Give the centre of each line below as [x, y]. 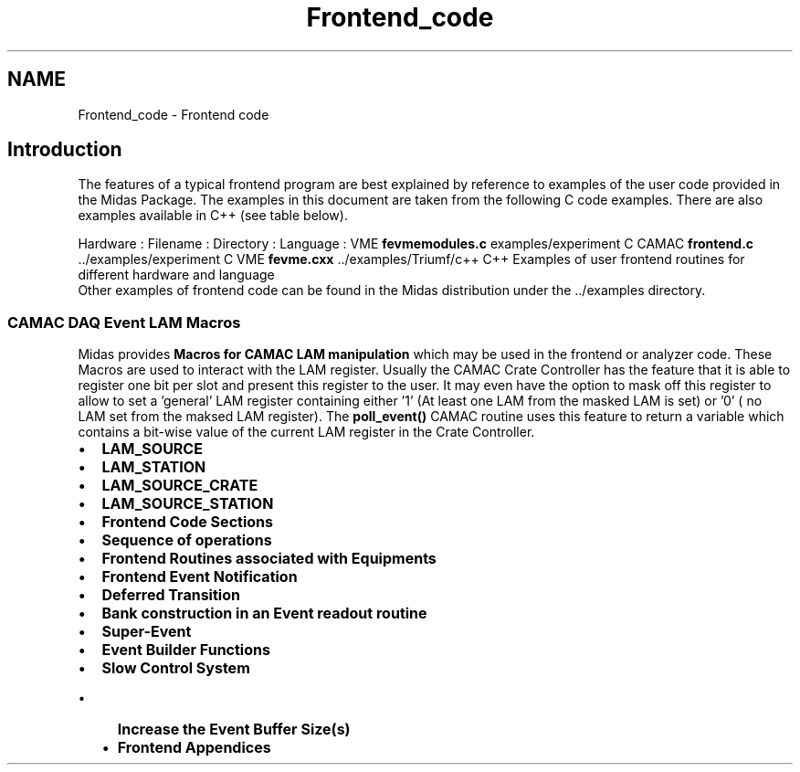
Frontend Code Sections [187, 522]
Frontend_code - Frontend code [174, 114]
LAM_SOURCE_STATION [188, 504]
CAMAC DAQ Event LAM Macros [124, 322]
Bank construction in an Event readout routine [264, 613]
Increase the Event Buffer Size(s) [234, 730]
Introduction [65, 150]
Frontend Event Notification [200, 577]
